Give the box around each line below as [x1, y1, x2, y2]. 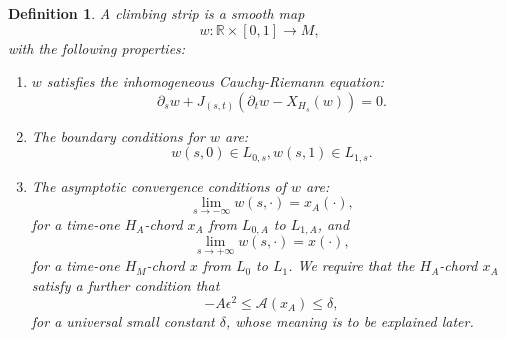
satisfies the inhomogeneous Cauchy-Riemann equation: [46, 71, 385, 92]
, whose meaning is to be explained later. [225, 310, 474, 331]
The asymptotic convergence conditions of [31, 175, 287, 196]
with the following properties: [8, 37, 186, 58]
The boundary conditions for [31, 125, 205, 146]
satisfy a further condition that [31, 274, 220, 295]
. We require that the [288, 255, 415, 276]
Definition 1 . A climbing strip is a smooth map [8, 3, 305, 23]
